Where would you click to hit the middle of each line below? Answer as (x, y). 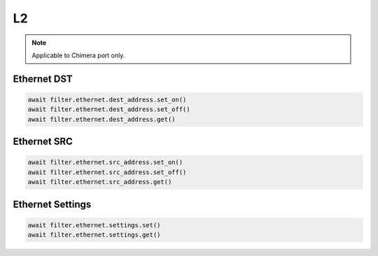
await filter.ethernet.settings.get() (94, 235)
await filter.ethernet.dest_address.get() (101, 119)
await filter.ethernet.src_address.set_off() (107, 172)
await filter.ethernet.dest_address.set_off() (109, 109)
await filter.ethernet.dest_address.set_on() (107, 99)
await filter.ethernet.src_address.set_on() (105, 162)
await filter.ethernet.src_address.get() (100, 182)
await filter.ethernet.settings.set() (94, 225)
